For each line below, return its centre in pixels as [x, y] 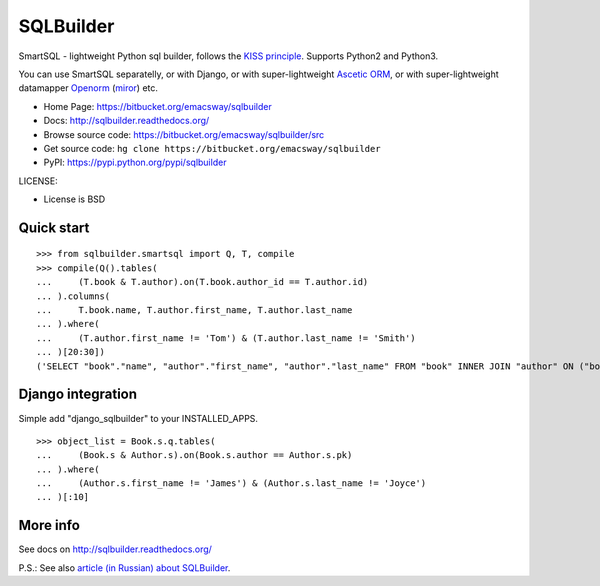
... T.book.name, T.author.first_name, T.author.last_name [194, 310]
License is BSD [74, 199]
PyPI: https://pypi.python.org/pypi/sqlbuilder [135, 162]
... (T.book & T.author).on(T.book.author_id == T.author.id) [202, 282]
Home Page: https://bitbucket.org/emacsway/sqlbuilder [157, 106]
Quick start [54, 227]
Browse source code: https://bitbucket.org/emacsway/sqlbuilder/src [184, 134]
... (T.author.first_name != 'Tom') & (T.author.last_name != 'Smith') [226, 338]
